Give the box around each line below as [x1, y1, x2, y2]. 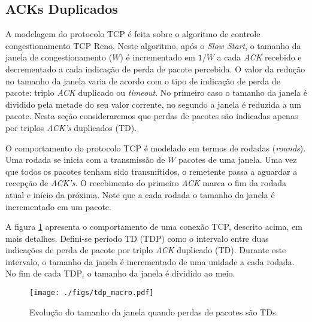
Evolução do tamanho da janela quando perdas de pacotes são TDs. [29, 305, 278, 318]
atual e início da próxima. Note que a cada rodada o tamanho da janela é [5, 188, 275, 201]
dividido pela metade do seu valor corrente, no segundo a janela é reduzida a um [5, 98, 301, 110]
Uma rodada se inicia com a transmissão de [5, 153, 165, 166]
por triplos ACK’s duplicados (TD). [5, 121, 137, 133]
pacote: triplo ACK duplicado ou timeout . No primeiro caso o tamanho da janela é [5, 86, 307, 99]
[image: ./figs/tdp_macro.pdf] [29, 288, 154, 297]
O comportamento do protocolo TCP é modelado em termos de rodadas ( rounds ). [5, 141, 306, 154]
